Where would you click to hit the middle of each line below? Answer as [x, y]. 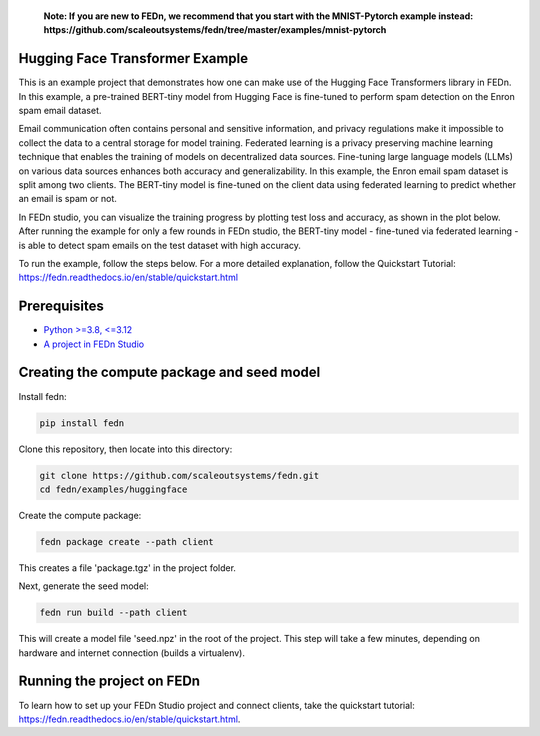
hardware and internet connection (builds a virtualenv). [131, 652]
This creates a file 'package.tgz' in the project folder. [127, 567]
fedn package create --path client [126, 541]
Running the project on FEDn [109, 681]
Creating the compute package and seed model [169, 372]
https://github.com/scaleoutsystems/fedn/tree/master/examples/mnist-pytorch [215, 30]
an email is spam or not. [67, 199]
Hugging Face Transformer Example [133, 58]
